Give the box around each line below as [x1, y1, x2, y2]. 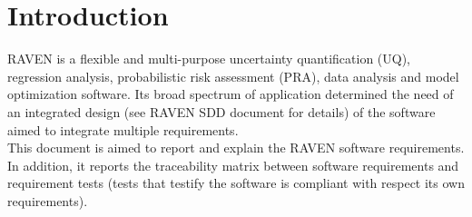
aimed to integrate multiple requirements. [7, 120, 239, 139]
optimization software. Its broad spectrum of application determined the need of [7, 84, 454, 104]
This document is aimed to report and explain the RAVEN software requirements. [7, 138, 465, 157]
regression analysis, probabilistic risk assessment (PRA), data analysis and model [7, 66, 459, 85]
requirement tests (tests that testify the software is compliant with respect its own [7, 173, 465, 192]
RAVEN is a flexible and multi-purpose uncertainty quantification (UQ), [7, 49, 411, 68]
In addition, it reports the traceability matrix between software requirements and [7, 155, 459, 174]
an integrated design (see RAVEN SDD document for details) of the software [7, 102, 436, 121]
